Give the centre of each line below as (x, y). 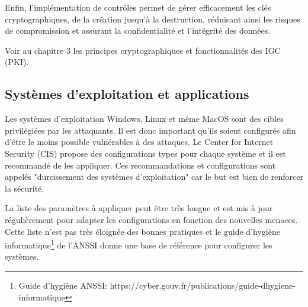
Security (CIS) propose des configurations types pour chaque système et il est (145, 153)
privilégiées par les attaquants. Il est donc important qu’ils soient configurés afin (150, 130)
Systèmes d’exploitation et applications (127, 94)
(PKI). (17, 62)
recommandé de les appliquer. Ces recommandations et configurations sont (140, 165)
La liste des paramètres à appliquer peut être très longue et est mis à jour (139, 208)
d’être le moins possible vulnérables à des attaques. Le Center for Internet (139, 142)
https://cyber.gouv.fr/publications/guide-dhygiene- (203, 285)
